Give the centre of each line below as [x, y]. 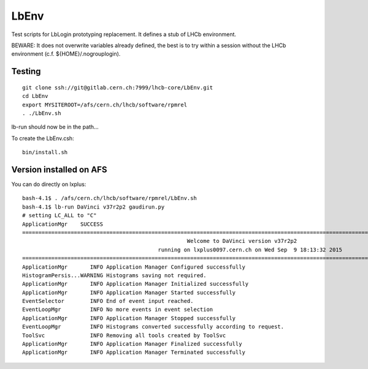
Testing [26, 71]
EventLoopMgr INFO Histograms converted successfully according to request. [153, 327]
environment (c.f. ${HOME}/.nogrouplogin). [66, 54]
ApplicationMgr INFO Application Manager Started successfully [129, 293]
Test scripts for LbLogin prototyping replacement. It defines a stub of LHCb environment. [124, 34]
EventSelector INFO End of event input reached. [108, 301]
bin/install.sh [45, 152]
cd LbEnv [35, 96]
